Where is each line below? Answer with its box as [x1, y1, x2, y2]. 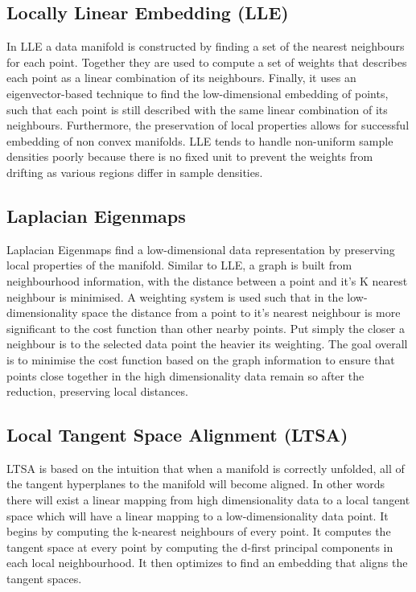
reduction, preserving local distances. [6, 383, 188, 400]
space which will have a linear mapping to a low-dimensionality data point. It [6, 507, 389, 524]
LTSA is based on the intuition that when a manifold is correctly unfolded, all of [6, 459, 405, 476]
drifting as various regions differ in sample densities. [6, 163, 263, 180]
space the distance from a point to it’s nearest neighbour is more [81, 304, 401, 321]
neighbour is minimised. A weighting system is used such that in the [6, 288, 344, 305]
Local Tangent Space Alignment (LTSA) [6, 422, 348, 447]
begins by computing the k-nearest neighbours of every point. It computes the [6, 523, 391, 540]
